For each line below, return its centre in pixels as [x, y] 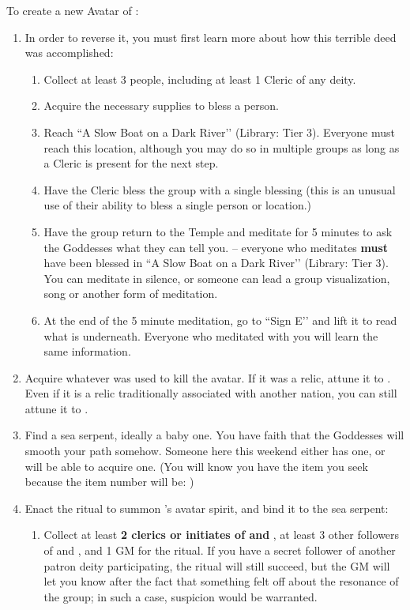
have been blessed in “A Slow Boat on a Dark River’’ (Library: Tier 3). [216, 263]
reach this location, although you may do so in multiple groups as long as [222, 147]
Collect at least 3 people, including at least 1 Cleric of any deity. [200, 79]
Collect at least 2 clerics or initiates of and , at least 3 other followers [222, 535]
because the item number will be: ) [109, 482]
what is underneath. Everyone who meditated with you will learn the [211, 335]
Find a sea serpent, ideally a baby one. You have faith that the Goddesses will [214, 435]
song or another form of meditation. [131, 294]
